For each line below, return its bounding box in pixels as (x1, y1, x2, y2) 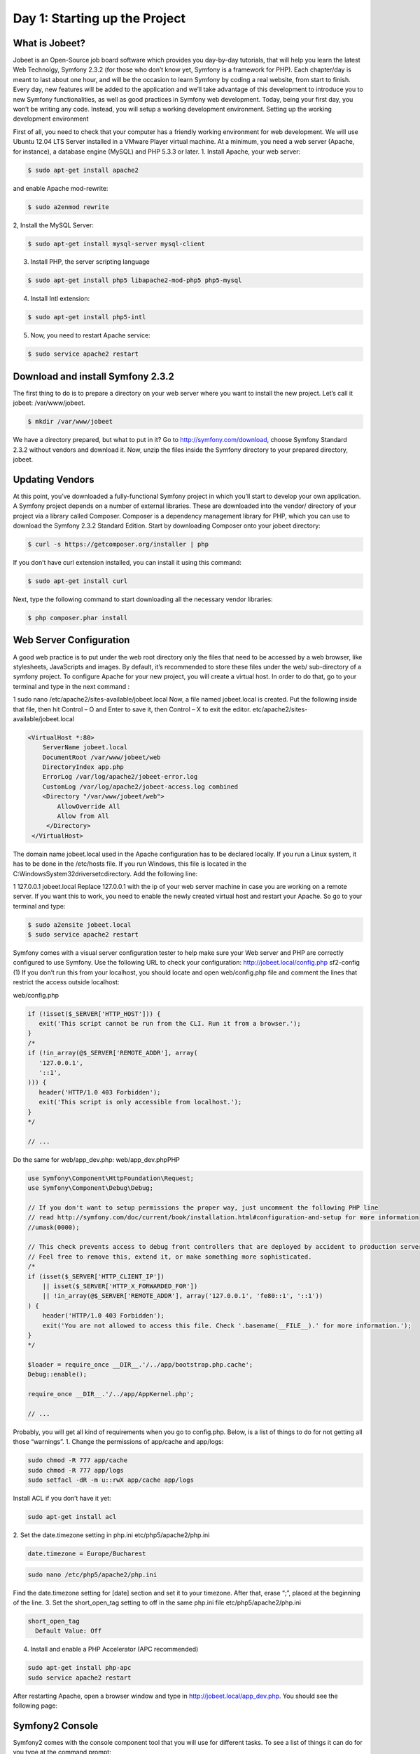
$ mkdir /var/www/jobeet (27, 417, 113, 426)
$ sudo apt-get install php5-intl (27, 313, 146, 321)
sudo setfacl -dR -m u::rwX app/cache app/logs (27, 1476, 194, 1484)
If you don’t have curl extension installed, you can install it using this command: (13, 558, 241, 567)
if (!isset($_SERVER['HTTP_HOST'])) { (27, 1010, 161, 1017)
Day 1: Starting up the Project (13, 11, 185, 26)
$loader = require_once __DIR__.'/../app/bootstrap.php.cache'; (27, 1361, 253, 1369)
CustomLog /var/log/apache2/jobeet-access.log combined (42, 782, 239, 791)
